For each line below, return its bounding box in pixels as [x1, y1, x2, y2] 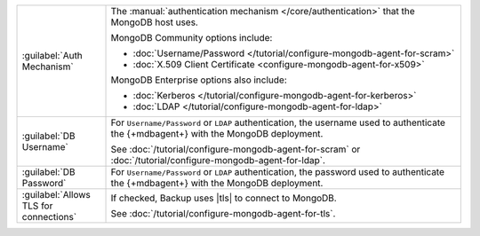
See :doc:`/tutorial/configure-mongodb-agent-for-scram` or [110, 143, 361, 155]
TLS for [21, 200, 53, 212]
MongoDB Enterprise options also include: [110, 74, 288, 86]
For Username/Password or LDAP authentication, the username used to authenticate [110, 116, 446, 129]
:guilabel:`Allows [21, 189, 91, 201]
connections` [21, 211, 77, 223]
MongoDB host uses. [110, 16, 199, 28]
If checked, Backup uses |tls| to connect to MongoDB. [110, 192, 337, 204]
